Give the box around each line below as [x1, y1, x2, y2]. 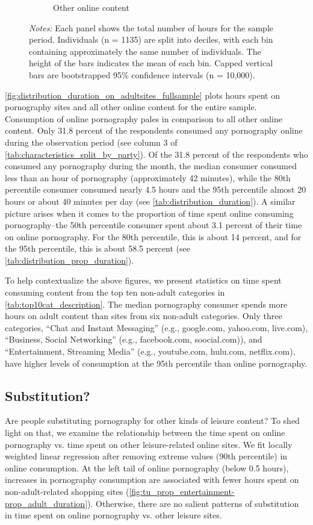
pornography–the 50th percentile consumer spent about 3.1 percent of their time [5, 219, 302, 231]
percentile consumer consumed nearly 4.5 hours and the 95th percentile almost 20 [5, 183, 306, 196]
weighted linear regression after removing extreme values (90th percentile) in [5, 450, 288, 462]
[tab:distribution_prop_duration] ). [5, 253, 134, 266]
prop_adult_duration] [5, 497, 88, 509]
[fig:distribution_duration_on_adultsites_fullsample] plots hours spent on [5, 89, 280, 101]
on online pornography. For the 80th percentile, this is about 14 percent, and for [5, 230, 302, 243]
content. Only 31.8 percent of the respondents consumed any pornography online [5, 124, 303, 137]
